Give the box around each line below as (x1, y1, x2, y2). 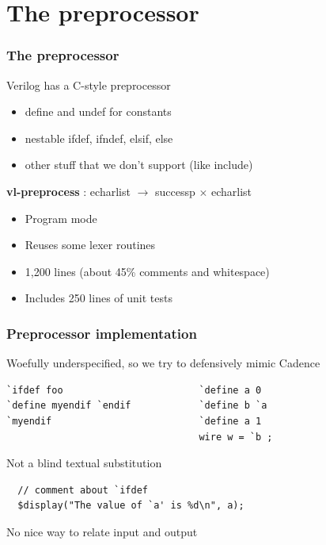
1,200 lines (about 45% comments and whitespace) (25, 263, 270, 279)
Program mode (25, 209, 97, 226)
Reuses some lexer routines (25, 236, 156, 253)
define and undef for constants (25, 103, 172, 120)
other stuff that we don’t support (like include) (25, 156, 253, 173)
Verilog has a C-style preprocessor (6, 76, 171, 93)
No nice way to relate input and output (6, 523, 198, 539)
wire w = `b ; (199, 431, 273, 443)
